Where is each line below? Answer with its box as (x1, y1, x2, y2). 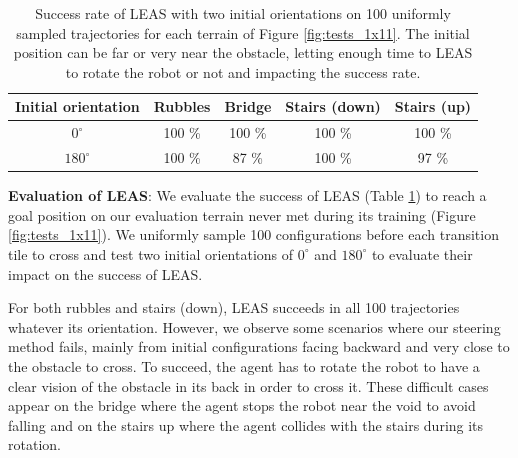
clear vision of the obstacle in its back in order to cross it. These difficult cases (8, 375, 489, 396)
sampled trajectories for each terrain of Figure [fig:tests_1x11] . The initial (16, 22, 470, 43)
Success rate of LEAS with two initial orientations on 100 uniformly (35, 3, 451, 23)
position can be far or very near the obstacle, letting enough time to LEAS (13, 42, 473, 63)
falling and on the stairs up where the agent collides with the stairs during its (8, 414, 484, 435)
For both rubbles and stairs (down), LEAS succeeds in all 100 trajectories (8, 297, 460, 318)
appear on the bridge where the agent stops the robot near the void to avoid (8, 395, 476, 416)
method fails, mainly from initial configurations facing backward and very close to (8, 336, 510, 357)
